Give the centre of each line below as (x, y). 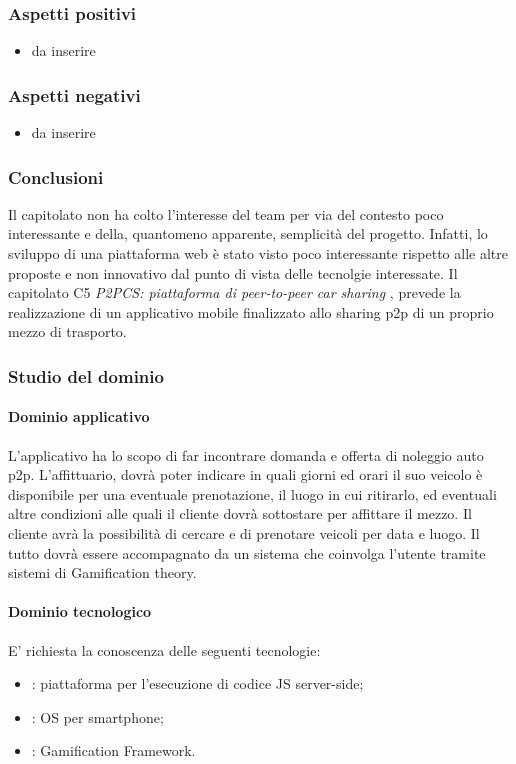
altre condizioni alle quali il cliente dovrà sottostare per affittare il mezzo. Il (240, 513)
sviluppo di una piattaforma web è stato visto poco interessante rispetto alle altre (258, 253)
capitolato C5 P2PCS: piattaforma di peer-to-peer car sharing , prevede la (234, 292)
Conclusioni (56, 176)
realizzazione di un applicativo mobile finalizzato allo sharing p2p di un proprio (251, 311)
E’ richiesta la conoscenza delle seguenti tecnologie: (164, 649)
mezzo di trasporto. (67, 331)
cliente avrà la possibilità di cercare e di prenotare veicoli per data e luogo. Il (244, 533)
